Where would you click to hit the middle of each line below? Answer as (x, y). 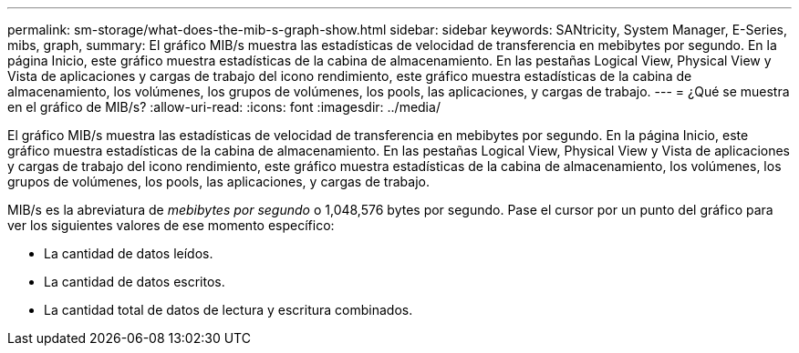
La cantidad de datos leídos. (129, 253)
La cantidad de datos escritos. (135, 282)
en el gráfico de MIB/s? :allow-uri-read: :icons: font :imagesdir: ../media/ (224, 107)
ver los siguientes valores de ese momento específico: (171, 225)
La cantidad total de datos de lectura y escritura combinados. (228, 310)
